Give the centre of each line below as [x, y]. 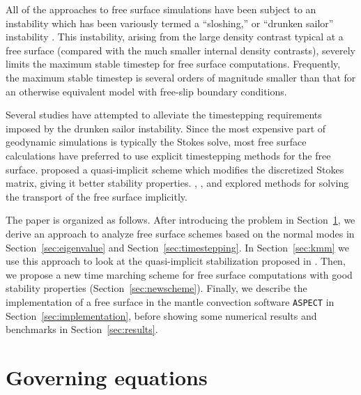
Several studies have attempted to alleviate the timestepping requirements [164, 115]
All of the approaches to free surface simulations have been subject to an [161, 9]
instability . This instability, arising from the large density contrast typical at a [175, 37]
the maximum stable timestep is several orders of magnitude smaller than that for [181, 77]
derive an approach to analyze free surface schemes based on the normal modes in [180, 233]
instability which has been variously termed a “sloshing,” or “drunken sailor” [170, 23]
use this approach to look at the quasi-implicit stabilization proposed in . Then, [176, 261]
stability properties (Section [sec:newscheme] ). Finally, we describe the [156, 288]
